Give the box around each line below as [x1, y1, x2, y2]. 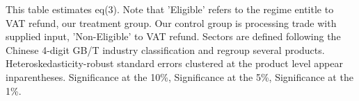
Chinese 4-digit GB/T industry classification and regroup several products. [6, 42, 325, 57]
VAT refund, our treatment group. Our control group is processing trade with [6, 15, 337, 30]
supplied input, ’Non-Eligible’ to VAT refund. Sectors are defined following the [6, 29, 341, 44]
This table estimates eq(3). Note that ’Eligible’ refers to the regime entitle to [6, 2, 334, 16]
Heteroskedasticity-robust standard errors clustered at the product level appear [6, 56, 343, 71]
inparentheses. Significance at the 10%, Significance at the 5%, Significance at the [6, 69, 353, 84]
